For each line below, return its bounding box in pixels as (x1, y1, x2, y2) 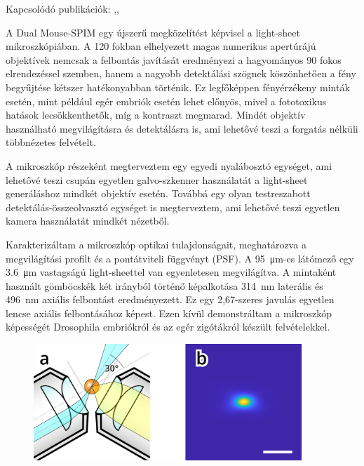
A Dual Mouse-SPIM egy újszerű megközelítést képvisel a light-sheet (6, 25, 300, 39)
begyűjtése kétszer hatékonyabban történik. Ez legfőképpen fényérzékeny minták (6, 79, 350, 94)
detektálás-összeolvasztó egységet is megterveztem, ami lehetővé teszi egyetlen (6, 199, 340, 214)
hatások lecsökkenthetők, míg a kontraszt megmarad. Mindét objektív (6, 107, 306, 122)
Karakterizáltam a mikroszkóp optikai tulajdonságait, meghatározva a (6, 237, 306, 251)
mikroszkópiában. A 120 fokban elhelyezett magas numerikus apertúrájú (6, 39, 316, 53)
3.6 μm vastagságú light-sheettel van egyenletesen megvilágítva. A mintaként (6, 265, 337, 279)
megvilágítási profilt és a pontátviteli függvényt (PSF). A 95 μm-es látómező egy (6, 251, 354, 265)
